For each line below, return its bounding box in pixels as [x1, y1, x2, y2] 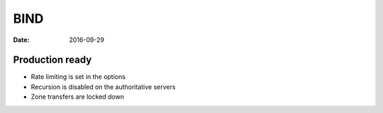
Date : [13, 36, 30, 44]
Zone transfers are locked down [30, 92, 124, 101]
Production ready [13, 54, 92, 66]
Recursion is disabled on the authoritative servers [30, 82, 176, 91]
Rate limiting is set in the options [30, 72, 126, 81]
